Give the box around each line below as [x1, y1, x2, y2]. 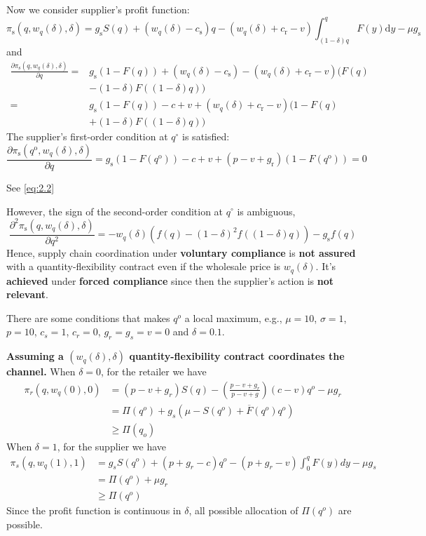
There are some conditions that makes [6, 310, 170, 325]
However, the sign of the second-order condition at [6, 203, 224, 218]
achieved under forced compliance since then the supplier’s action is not [6, 273, 334, 288]
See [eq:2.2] [6, 180, 55, 194]
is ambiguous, [237, 203, 296, 218]
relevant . [6, 287, 48, 302]
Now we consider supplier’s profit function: [6, 2, 190, 16]
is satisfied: [182, 129, 230, 144]
